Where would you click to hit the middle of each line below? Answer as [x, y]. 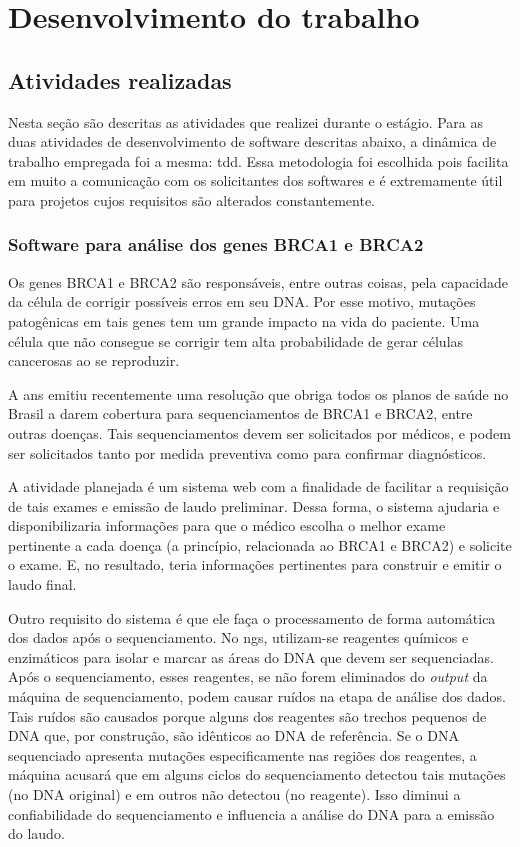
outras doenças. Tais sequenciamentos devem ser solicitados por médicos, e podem [259, 432]
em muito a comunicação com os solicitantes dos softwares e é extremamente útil [255, 180]
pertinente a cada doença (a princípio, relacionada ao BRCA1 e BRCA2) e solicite [260, 544]
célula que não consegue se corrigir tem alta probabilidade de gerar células [236, 340]
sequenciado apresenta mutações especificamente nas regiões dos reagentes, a [242, 754]
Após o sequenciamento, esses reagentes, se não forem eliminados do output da [248, 676]
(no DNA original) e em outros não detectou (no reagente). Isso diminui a [234, 794]
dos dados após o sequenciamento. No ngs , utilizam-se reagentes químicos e [238, 637]
